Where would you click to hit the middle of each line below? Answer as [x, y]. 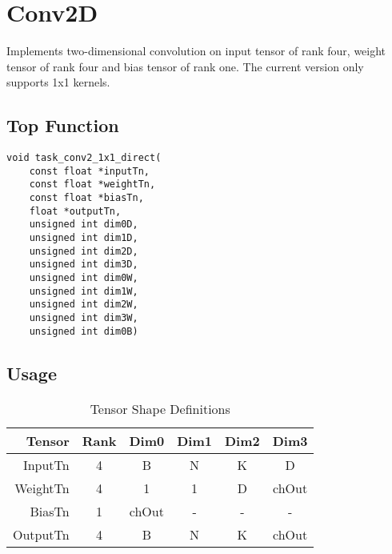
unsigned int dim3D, [84, 265]
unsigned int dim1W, [84, 291]
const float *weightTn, [92, 185]
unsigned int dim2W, [84, 305]
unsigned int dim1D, [84, 238]
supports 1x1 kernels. [58, 82]
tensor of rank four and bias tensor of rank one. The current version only [185, 66]
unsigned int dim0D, [84, 225]
